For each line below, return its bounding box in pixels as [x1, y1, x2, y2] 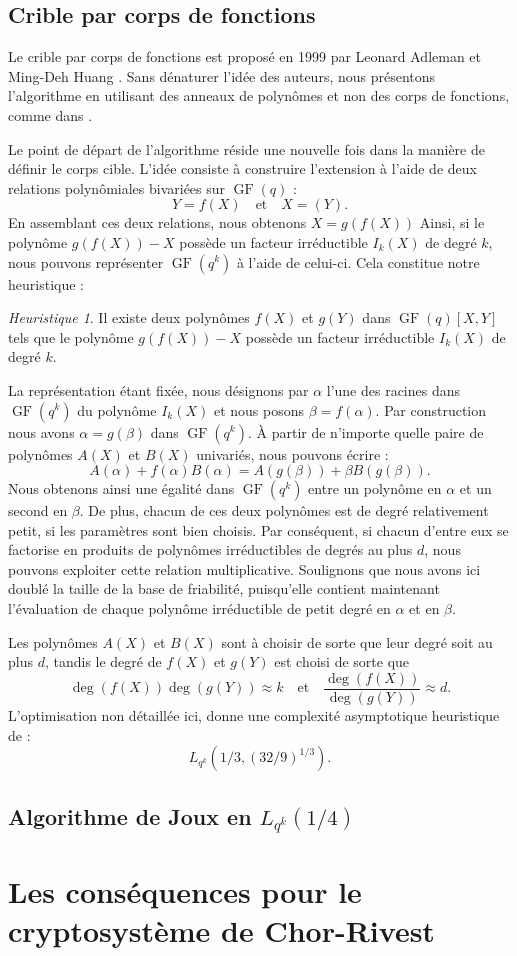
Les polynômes [8, 631, 98, 652]
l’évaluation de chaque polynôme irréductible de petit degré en [8, 598, 391, 619]
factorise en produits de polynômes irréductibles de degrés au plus [8, 539, 413, 560]
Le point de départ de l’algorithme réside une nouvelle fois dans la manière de [8, 138, 485, 159]
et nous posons [213, 399, 305, 420]
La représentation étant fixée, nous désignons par [8, 379, 309, 400]
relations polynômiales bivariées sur [8, 177, 226, 198]
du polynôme [77, 399, 157, 420]
